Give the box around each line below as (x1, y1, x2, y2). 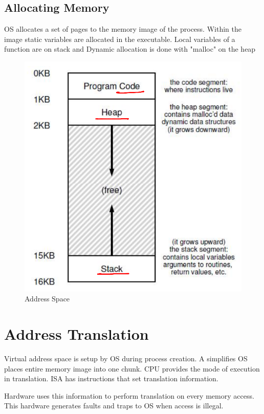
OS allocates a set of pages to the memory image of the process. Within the (4, 24, 241, 34)
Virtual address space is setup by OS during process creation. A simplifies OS (4, 353, 248, 363)
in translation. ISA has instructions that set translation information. (4, 373, 218, 384)
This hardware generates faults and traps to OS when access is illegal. (4, 400, 224, 411)
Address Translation (4, 323, 149, 344)
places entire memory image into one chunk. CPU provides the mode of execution (4, 363, 260, 374)
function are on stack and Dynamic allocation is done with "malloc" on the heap (4, 43, 256, 54)
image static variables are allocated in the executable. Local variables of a (4, 33, 235, 44)
